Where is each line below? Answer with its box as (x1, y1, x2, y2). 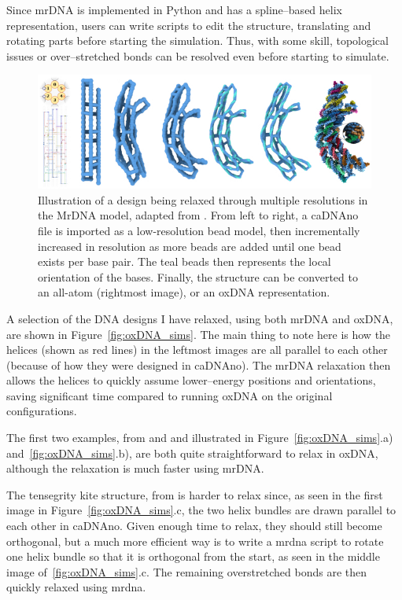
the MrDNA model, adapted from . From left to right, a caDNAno (38, 207, 359, 223)
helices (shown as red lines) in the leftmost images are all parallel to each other (6, 341, 388, 358)
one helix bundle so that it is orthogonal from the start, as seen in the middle (6, 548, 380, 565)
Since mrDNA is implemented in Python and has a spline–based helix (6, 2, 342, 17)
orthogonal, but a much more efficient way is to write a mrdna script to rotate (6, 532, 384, 549)
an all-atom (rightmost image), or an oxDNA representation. (38, 284, 330, 300)
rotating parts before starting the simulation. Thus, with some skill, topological (6, 32, 389, 49)
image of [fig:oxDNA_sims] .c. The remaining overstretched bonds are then (6, 563, 367, 580)
